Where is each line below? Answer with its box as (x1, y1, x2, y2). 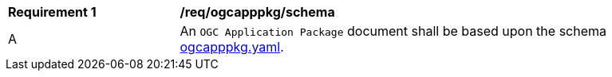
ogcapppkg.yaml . (180, 39, 284, 55)
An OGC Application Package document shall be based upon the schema (180, 23, 607, 39)
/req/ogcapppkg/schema (180, 4, 335, 20)
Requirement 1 (8, 4, 97, 20)
